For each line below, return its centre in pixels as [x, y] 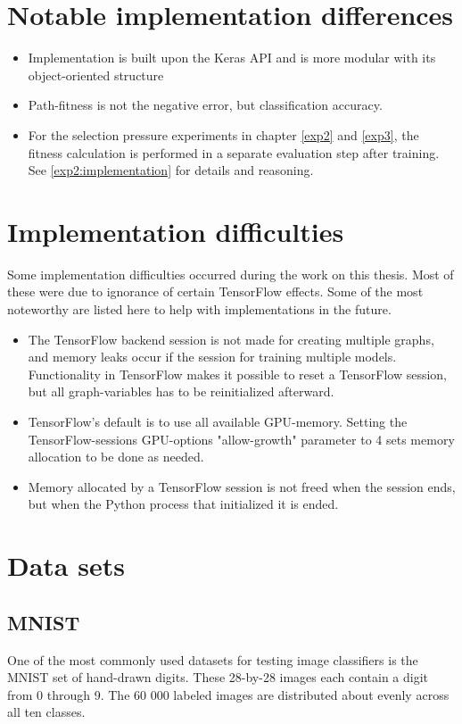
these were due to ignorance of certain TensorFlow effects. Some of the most [215, 291]
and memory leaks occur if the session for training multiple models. [212, 357]
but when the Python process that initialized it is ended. [183, 504]
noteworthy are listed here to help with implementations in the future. [199, 309]
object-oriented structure [96, 75]
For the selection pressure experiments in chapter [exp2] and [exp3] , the [223, 134]
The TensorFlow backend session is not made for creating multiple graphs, [231, 339]
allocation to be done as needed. [116, 457]
